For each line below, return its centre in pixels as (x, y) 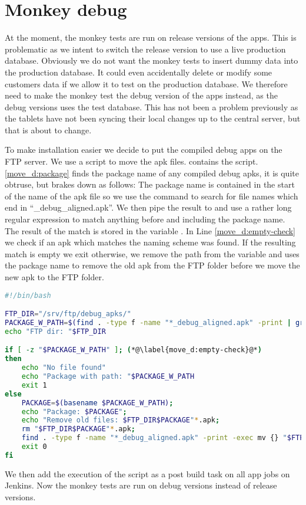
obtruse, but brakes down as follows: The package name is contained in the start (150, 184)
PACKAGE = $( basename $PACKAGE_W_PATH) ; (97, 403)
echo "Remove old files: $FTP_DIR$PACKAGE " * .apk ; (121, 420)
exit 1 (34, 385)
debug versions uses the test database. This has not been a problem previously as (152, 106)
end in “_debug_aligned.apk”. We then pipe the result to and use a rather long (148, 207)
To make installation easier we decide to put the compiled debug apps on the (144, 150)
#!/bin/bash (28, 295)
